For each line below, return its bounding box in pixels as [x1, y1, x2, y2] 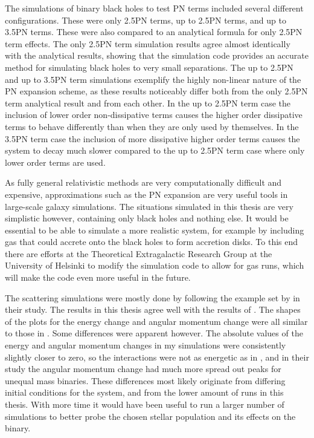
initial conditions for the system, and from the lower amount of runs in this [5, 386, 284, 399]
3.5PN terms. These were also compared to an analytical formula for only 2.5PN [5, 25, 303, 38]
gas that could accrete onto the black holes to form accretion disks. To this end [5, 235, 298, 248]
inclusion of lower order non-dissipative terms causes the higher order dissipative [5, 108, 303, 121]
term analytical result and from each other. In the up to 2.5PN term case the [5, 96, 291, 109]
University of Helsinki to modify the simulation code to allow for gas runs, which [5, 259, 304, 272]
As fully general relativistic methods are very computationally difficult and [5, 176, 282, 189]
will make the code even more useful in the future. [5, 271, 191, 284]
